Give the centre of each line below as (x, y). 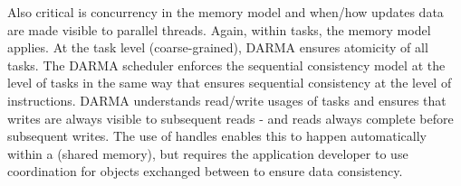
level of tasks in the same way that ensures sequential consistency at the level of (230, 83)
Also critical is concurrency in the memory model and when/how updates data (226, 12)
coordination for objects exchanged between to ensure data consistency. (205, 171)
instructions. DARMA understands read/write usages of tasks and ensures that (227, 100)
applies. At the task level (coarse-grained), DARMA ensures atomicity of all (218, 47)
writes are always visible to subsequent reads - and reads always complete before (230, 118)
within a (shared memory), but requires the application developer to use (208, 153)
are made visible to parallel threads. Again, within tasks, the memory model (219, 29)
